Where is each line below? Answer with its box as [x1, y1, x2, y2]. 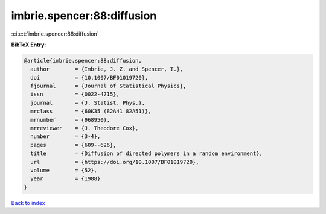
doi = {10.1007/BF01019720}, [30, 74, 149, 81]
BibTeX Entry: [11, 41, 46, 48]
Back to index [11, 199, 45, 206]
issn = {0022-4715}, [30, 91, 120, 98]
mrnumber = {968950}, [30, 116, 110, 123]
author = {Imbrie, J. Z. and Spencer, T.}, [30, 66, 184, 72]
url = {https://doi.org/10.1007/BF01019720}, [30, 159, 199, 165]
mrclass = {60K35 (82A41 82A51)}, [30, 108, 152, 115]
